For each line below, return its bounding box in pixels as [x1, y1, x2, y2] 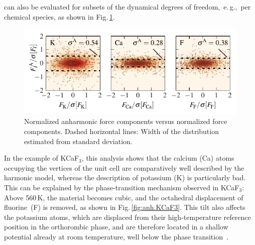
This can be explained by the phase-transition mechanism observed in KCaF [4, 182, 239, 193]
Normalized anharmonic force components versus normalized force [24, 116, 227, 127]
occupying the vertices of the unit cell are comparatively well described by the [4, 162, 244, 173]
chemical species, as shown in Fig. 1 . [4, 11, 115, 22]
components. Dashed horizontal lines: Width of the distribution [24, 126, 219, 137]
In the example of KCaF [4, 153, 79, 163]
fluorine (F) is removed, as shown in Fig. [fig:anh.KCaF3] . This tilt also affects [4, 202, 245, 212]
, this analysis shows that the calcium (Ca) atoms [81, 153, 234, 163]
